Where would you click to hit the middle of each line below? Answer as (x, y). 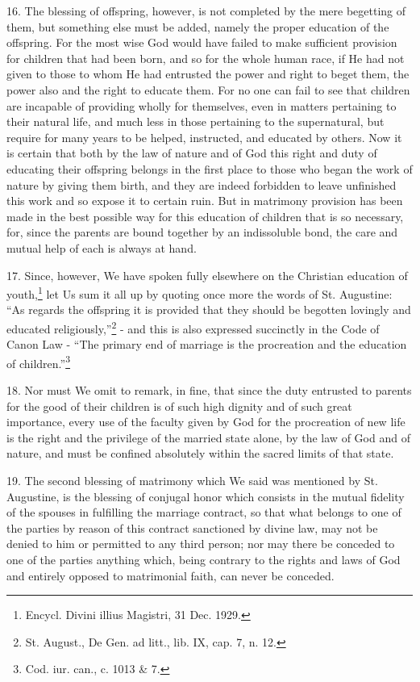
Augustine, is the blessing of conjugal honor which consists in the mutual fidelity (206, 496)
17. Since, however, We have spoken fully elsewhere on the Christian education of (207, 275)
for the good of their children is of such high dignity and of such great (179, 406)
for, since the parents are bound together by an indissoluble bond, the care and (202, 232)
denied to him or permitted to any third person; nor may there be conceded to (201, 544)
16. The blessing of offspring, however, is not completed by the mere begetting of (206, 10)
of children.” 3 (39, 362)
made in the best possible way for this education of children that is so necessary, (205, 216)
